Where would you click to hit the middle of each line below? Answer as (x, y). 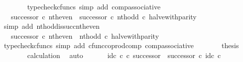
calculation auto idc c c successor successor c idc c (124, 55)
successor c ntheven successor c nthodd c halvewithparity (104, 16)
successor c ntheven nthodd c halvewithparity (85, 35)
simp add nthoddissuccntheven (52, 26)
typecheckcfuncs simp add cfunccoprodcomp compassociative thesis (121, 45)
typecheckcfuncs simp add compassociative (94, 6)
